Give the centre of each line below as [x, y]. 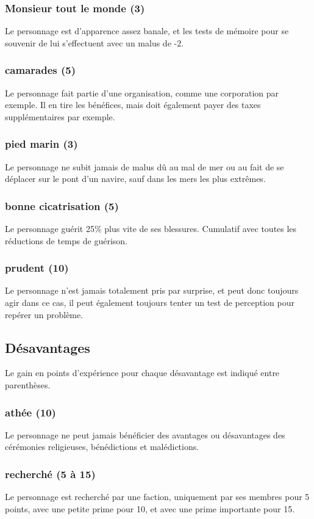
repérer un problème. [44, 314]
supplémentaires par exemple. [60, 116]
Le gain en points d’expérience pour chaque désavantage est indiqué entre [142, 373]
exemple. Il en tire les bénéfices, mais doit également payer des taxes [133, 105]
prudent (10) [37, 268]
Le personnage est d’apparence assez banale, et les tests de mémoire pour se [147, 31]
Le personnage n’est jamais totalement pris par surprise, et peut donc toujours [152, 290]
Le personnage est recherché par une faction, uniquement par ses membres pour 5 [157, 497]
